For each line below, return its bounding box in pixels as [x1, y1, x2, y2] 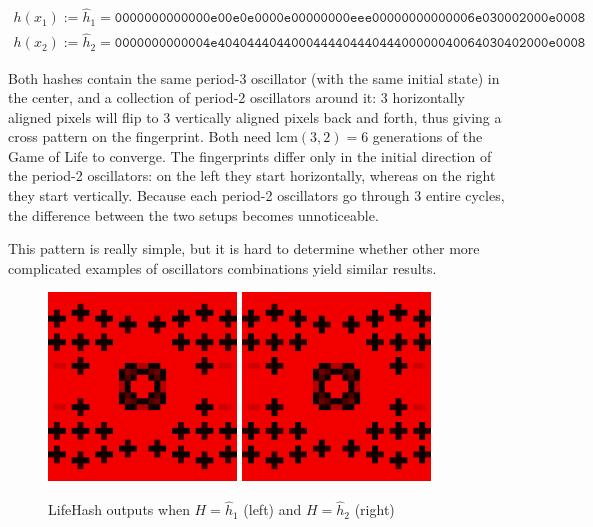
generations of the [372, 126, 483, 147]
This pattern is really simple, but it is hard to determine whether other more [8, 238, 480, 259]
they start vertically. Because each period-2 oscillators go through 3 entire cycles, [8, 185, 505, 206]
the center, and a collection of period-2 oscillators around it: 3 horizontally [8, 87, 465, 108]
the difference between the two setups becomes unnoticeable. [8, 204, 379, 225]
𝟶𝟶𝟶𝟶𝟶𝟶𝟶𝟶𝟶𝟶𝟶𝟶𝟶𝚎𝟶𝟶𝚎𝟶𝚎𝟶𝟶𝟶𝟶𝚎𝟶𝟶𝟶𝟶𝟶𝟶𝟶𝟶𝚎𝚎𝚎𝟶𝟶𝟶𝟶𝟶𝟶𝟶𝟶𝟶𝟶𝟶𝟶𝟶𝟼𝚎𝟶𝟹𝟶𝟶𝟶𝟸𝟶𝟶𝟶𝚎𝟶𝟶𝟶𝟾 [114, 11, 586, 26]
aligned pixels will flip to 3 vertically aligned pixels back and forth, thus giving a [8, 106, 502, 127]
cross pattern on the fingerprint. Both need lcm [8, 126, 298, 147]
